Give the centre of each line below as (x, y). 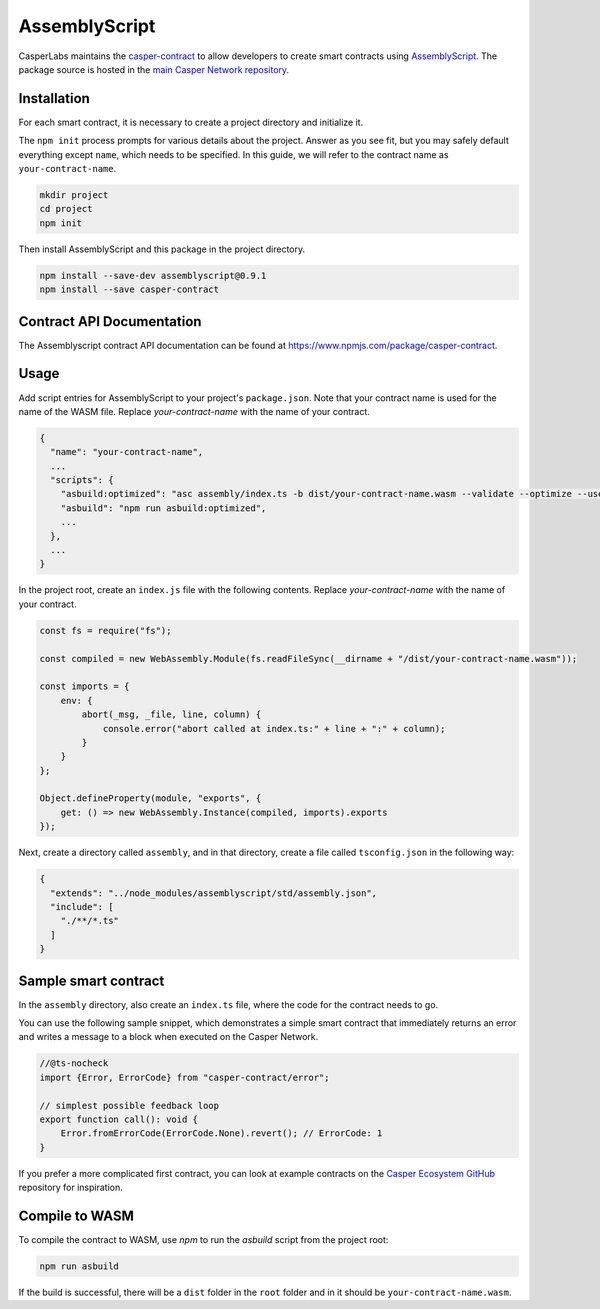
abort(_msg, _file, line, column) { (171, 714)
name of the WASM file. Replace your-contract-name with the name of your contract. (194, 411)
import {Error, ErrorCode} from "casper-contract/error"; (184, 1077)
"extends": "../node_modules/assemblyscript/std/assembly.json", (214, 893)
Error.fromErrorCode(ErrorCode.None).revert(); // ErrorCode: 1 (221, 1133)
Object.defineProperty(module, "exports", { (150, 798)
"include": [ (82, 907)
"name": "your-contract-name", (127, 452)
